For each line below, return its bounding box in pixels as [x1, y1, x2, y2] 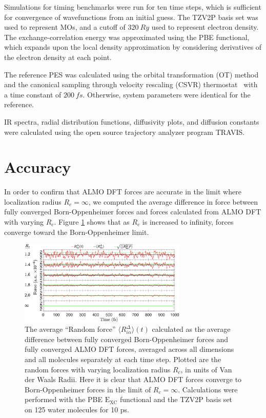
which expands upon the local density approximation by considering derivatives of [4, 42, 262, 52]
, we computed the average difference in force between [88, 196, 258, 207]
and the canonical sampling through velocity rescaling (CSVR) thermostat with [4, 79, 258, 90]
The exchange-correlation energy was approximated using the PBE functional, [4, 31, 250, 42]
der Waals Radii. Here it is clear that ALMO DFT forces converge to [25, 374, 242, 385]
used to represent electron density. [151, 22, 259, 32]
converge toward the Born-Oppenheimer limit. [4, 226, 149, 237]
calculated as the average [152, 324, 231, 334]
